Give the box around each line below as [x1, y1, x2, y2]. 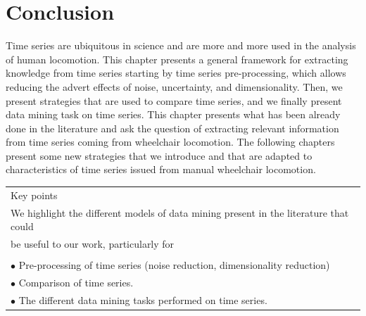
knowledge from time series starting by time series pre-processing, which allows [6, 65, 346, 80]
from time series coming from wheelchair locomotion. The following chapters [6, 134, 335, 149]
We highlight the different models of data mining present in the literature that [11, 205, 349, 220]
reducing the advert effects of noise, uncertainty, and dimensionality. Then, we [6, 79, 343, 94]
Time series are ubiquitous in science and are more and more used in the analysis [6, 38, 356, 53]
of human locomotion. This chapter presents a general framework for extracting [6, 51, 348, 66]
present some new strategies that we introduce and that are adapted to [6, 148, 313, 163]
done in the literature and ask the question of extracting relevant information [6, 120, 339, 135]
